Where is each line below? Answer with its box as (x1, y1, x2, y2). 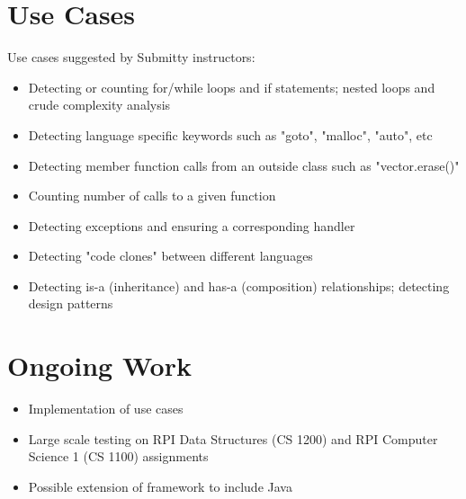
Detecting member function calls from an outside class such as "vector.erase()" (28, 156, 460, 174)
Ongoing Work (7, 347, 192, 384)
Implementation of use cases (28, 399, 184, 418)
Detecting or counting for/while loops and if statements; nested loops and (28, 77, 435, 96)
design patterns (28, 294, 113, 313)
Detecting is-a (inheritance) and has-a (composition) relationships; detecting (28, 276, 450, 295)
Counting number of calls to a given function (28, 186, 276, 205)
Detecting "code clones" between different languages (28, 246, 313, 265)
